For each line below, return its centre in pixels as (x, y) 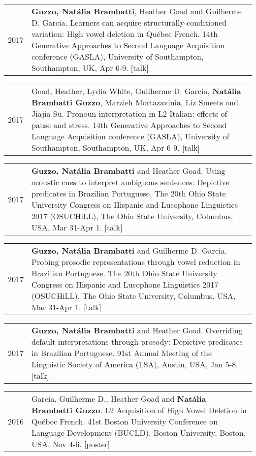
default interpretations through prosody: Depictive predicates (137, 342)
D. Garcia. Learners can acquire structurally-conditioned (129, 22)
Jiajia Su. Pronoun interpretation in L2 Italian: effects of (129, 114)
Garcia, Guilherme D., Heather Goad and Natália (119, 399)
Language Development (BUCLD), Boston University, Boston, (139, 433)
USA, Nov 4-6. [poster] (71, 444)
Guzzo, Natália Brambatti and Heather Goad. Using (128, 171)
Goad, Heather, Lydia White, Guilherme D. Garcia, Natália (136, 91)
